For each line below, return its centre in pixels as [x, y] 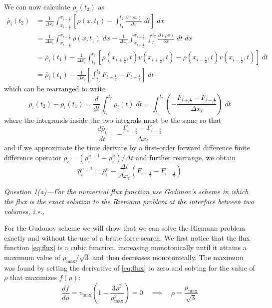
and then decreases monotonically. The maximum [168, 257]
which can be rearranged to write [55, 89]
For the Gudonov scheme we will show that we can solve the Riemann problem [125, 228]
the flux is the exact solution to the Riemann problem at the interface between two [129, 201]
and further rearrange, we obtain [186, 157]
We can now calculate [37, 6]
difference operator [33, 157]
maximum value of [32, 257]
